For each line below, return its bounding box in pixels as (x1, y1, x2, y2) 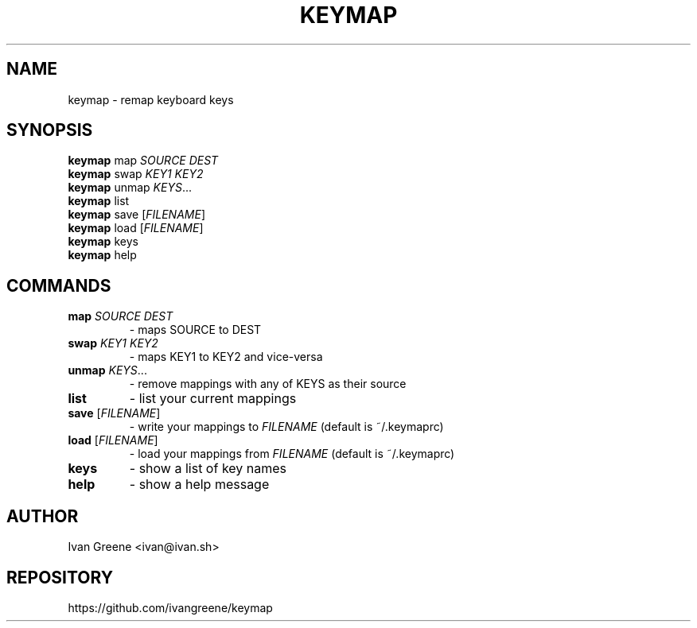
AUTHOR (6, 506, 79, 526)
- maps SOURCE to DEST (129, 323, 262, 337)
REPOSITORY (6, 567, 114, 587)
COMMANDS (6, 275, 111, 296)
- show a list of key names (129, 460, 287, 477)
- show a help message (129, 476, 270, 493)
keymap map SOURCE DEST (68, 153, 219, 168)
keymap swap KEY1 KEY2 (68, 167, 204, 181)
